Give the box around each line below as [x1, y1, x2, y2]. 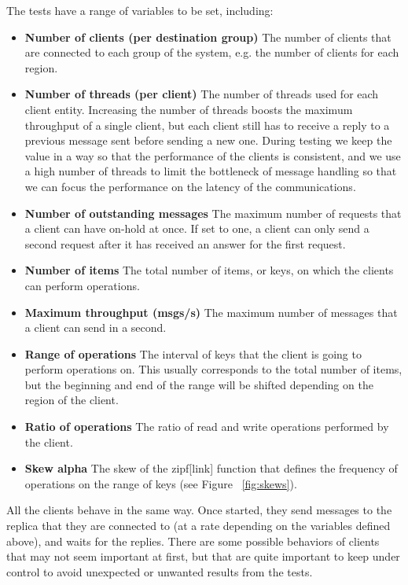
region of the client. [24, 392, 119, 408]
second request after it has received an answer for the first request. [24, 235, 346, 252]
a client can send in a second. [24, 319, 167, 336]
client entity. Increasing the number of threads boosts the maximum [24, 101, 353, 117]
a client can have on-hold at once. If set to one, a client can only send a [24, 220, 369, 237]
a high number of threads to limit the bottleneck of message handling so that [24, 163, 397, 179]
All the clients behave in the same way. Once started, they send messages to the [6, 502, 392, 518]
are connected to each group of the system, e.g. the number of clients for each [24, 44, 399, 61]
